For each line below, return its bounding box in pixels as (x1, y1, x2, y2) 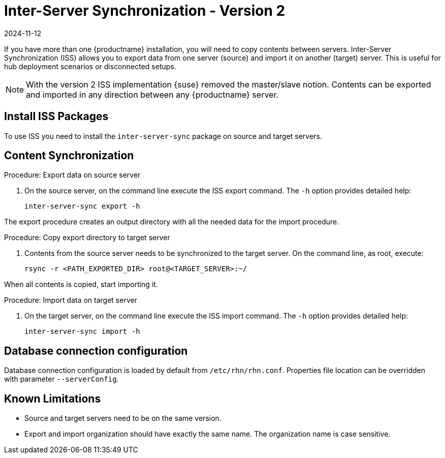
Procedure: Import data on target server (4, 296, 137, 305)
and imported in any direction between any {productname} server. (26, 89, 279, 100)
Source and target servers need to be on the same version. (24, 414, 221, 423)
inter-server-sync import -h (24, 327, 140, 336)
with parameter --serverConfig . (4, 375, 119, 384)
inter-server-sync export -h (24, 202, 140, 211)
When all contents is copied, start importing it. (4, 280, 158, 289)
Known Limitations (4, 392, 101, 405)
